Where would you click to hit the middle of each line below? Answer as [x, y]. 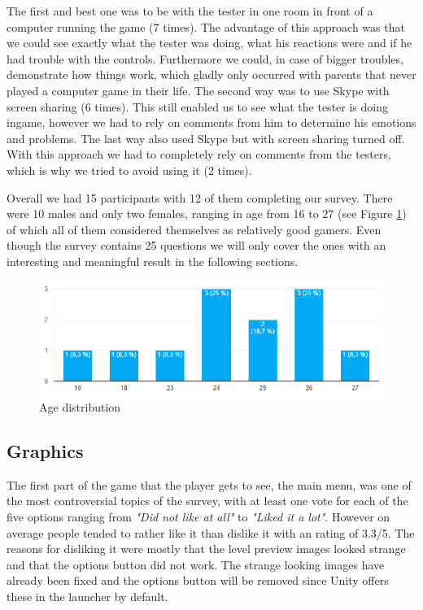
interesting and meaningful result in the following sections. [153, 261]
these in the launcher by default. [87, 596]
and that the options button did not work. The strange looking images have [196, 564]
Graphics [45, 450]
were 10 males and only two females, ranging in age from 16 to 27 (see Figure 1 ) [207, 213]
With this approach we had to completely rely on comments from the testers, [199, 154]
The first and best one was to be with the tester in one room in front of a [190, 11]
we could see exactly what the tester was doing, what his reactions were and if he [209, 43]
